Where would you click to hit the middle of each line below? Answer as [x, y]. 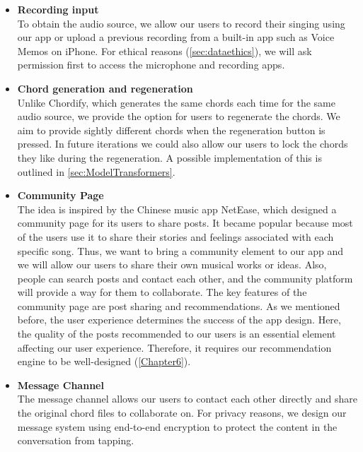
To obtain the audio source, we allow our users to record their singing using [181, 23]
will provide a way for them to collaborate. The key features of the [162, 292]
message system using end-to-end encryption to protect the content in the [177, 426]
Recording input [58, 9]
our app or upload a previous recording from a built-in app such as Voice [176, 37]
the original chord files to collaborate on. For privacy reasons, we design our [182, 413]
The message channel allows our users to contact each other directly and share [187, 399]
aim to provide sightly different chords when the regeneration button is [171, 130]
